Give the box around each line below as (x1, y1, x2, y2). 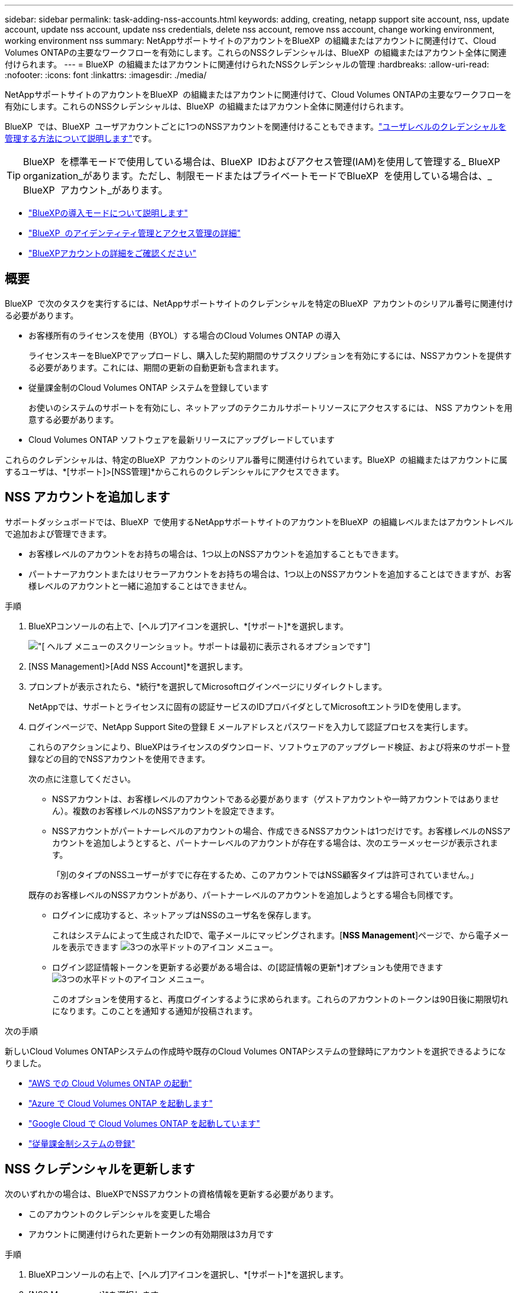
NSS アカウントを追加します (5, 490, 170, 505)
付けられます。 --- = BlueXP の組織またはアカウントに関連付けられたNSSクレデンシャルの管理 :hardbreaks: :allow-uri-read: (5, 59, 490, 69)
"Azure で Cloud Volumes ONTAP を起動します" (28, 1098, 213, 1108)
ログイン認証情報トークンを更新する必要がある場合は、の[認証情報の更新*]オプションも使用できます (52, 961, 443, 972)
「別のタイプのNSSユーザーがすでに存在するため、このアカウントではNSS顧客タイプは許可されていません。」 (52, 869, 479, 880)
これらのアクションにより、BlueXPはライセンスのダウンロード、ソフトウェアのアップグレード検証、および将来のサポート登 (28, 741, 510, 752)
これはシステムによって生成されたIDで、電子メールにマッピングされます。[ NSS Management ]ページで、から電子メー (52, 929, 509, 940)
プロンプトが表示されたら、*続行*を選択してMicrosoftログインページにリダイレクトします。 (28, 681, 387, 691)
